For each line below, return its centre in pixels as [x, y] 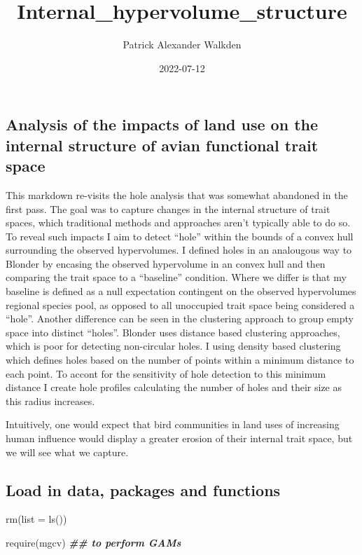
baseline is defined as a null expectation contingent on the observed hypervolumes [181, 291]
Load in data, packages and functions [143, 489]
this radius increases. [50, 400]
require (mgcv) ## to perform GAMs [93, 542]
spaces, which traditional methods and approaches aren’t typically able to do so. [178, 222]
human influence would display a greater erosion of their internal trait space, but [179, 438]
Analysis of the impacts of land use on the [162, 124]
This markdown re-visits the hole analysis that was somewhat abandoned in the [177, 194]
